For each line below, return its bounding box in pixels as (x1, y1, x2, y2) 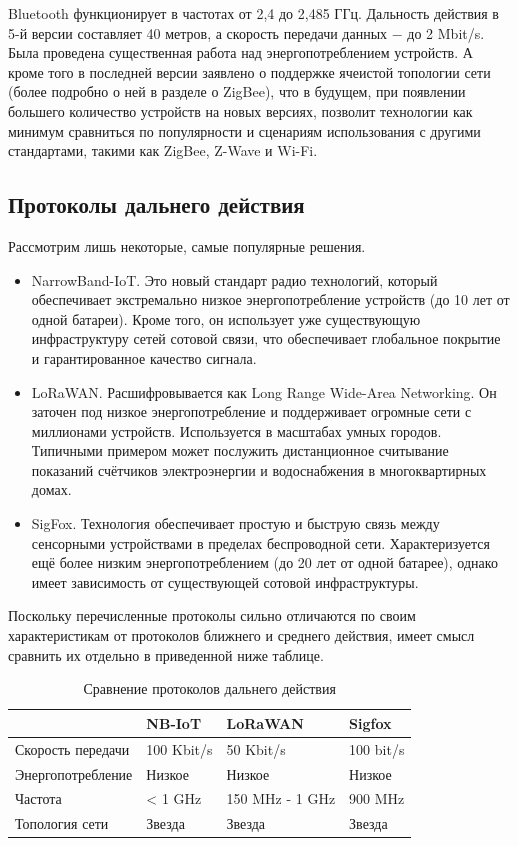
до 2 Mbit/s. (407, 22, 485, 43)
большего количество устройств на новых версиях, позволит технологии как (8, 100, 473, 121)
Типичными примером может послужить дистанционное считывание (31, 440, 449, 461)
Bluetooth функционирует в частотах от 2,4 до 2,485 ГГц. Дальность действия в (8, 3, 499, 23)
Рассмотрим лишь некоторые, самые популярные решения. (8, 235, 366, 256)
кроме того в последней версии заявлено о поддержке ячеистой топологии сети (8, 61, 491, 82)
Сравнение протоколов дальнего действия (83, 678, 336, 699)
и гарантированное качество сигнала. (31, 347, 257, 368)
